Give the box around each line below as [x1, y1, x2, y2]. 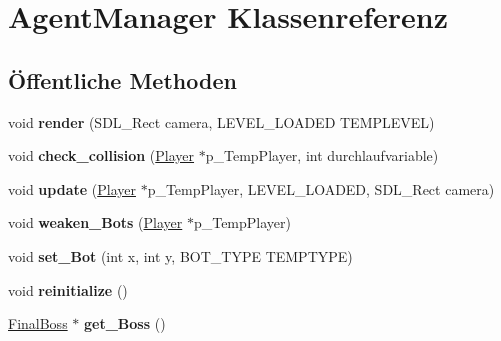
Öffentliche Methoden [8, 64, 237, 95]
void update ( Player [8, 178, 136, 199]
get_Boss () [84, 313, 166, 334]
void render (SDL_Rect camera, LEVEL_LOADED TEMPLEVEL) [8, 111, 435, 132]
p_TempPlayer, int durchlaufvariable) [205, 145, 439, 166]
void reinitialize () [8, 279, 128, 300]
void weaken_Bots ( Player [8, 212, 183, 233]
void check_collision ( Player [8, 145, 195, 166]
